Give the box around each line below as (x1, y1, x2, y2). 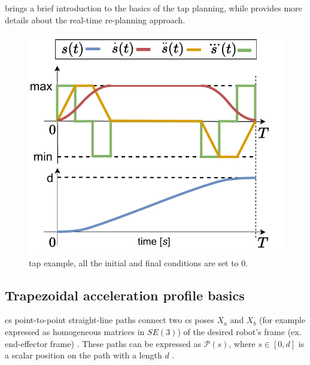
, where (229, 337, 256, 349)
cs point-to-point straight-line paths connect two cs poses (5, 314, 214, 326)
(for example (259, 314, 306, 326)
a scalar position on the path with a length (5, 349, 162, 361)
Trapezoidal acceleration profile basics (5, 285, 245, 304)
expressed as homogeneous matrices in (5, 326, 145, 338)
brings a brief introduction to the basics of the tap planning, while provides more (5, 2, 302, 14)
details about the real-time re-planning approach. (5, 13, 186, 26)
